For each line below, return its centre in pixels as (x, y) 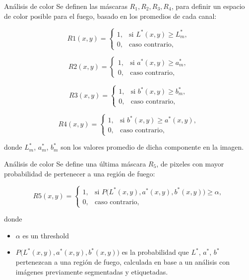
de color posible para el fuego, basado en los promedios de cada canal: (110, 16)
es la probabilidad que (155, 252)
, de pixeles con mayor (190, 163)
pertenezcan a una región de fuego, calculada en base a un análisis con (123, 262)
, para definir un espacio (208, 6)
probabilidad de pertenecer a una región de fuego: (80, 173)
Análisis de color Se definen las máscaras (66, 6)
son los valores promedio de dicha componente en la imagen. (152, 147)
